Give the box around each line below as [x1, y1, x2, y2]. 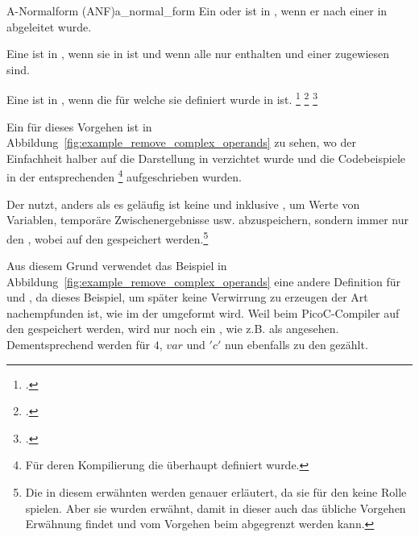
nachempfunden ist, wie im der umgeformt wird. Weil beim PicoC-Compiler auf [6, 304, 400, 321]
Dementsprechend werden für [6, 336, 151, 353]
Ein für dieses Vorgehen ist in [6, 118, 152, 135]
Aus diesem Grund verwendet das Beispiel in [6, 257, 227, 274]
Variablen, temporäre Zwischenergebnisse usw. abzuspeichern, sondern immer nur [6, 211, 409, 228]
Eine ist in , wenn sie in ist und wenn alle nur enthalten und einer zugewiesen [6, 45, 390, 62]
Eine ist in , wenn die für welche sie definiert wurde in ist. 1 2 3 [6, 89, 317, 108]
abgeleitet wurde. [6, 18, 92, 35]
